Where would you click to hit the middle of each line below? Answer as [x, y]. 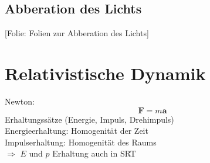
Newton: [20, 101]
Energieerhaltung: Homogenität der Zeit [77, 131]
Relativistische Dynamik [105, 73]
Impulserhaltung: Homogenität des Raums [81, 142]
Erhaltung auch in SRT [94, 153]
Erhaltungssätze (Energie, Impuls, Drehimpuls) [89, 119]
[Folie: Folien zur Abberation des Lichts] [77, 33]
